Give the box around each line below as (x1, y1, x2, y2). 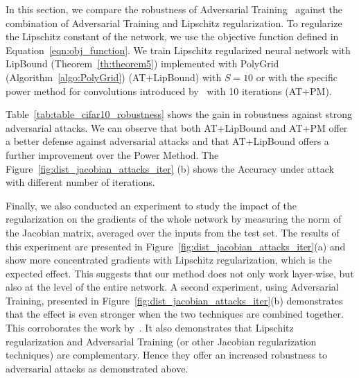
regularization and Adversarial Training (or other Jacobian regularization (6, 334, 317, 348)
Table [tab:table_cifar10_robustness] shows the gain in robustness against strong (6, 107, 352, 121)
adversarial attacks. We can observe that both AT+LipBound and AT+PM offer (6, 120, 348, 135)
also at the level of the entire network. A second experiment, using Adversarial (6, 280, 339, 294)
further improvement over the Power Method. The (6, 147, 219, 162)
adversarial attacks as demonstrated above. (6, 361, 189, 375)
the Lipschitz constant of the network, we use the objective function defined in (6, 29, 339, 44)
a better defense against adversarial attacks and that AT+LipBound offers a (6, 134, 329, 148)
